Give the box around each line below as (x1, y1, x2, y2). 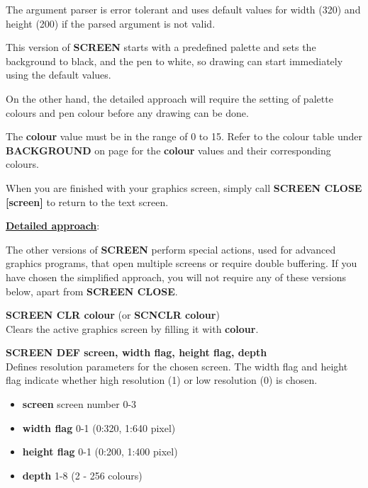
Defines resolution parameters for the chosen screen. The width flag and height (6, 358, 348, 373)
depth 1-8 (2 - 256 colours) (22, 467, 143, 482)
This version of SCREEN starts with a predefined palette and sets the (6, 40, 316, 55)
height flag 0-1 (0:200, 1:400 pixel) (22, 444, 178, 459)
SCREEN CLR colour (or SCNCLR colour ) (6, 307, 220, 322)
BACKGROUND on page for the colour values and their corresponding (6, 142, 331, 157)
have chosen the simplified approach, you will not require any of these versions (6, 269, 347, 284)
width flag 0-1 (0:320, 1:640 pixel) (22, 420, 176, 435)
